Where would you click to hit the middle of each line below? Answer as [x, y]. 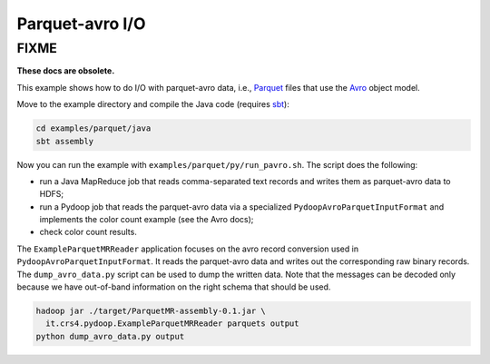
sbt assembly [65, 141]
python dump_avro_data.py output [110, 336]
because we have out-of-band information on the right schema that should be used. [174, 287]
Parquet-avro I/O [81, 24]
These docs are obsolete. [66, 71]
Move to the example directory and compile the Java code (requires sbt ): [153, 104]
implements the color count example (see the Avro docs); [147, 220]
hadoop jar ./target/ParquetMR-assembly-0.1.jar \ [151, 311]
